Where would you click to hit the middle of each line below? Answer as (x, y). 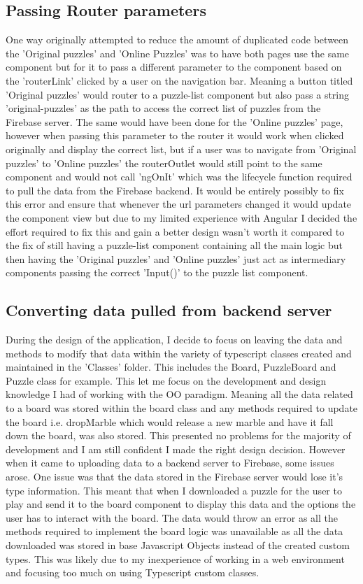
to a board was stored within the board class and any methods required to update (182, 408)
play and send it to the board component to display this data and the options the (181, 504)
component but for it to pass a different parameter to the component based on (174, 67)
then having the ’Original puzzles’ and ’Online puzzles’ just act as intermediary (176, 258)
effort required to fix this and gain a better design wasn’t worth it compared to (175, 231)
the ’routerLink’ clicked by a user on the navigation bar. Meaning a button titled (179, 80)
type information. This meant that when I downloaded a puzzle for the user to (174, 490)
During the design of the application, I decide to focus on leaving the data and (174, 340)
